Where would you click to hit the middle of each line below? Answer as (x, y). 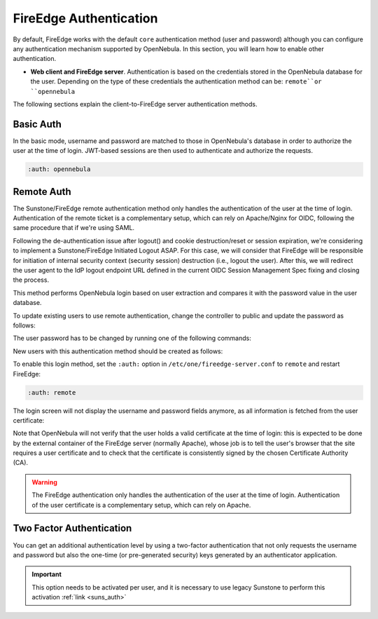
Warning (44, 482)
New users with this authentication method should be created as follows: (118, 351)
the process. (31, 280)
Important (47, 574)
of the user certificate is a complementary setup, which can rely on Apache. (141, 505)
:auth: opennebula (59, 169)
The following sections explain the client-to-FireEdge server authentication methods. (135, 104)
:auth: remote (52, 392)
